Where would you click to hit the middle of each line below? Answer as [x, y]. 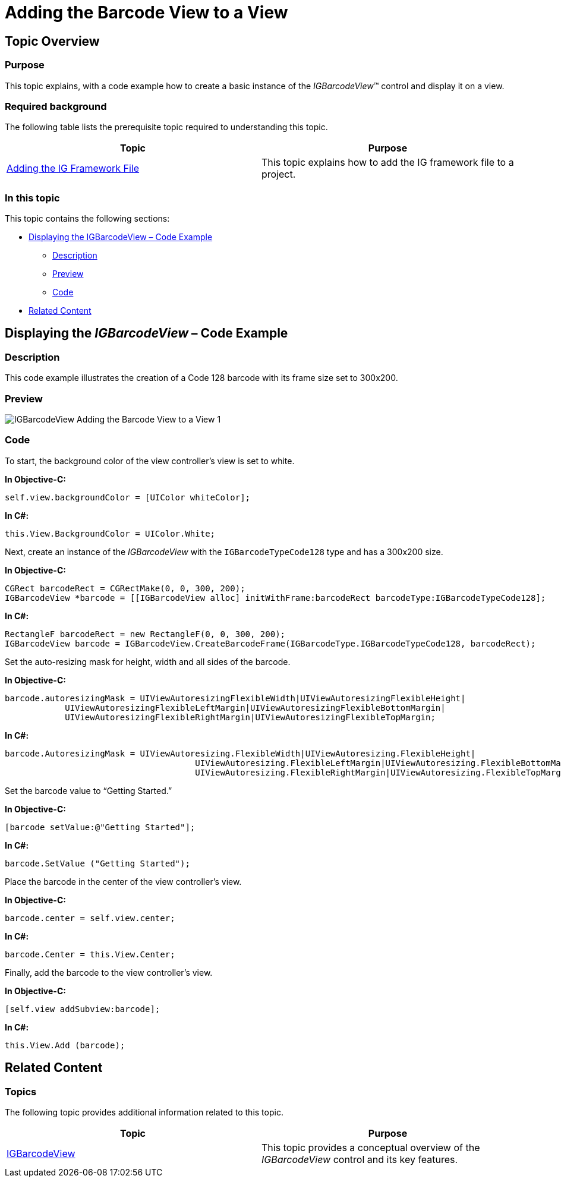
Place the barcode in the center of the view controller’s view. [123, 881]
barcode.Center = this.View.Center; [90, 954]
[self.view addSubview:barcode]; [83, 1009]
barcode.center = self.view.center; [90, 918]
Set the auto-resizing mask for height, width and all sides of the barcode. [148, 661]
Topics [21, 1091]
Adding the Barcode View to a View [146, 12]
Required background [56, 106]
